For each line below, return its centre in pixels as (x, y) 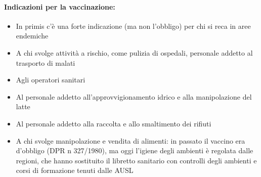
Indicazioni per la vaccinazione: (60, 6)
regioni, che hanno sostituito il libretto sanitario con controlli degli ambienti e (136, 160)
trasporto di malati (46, 62)
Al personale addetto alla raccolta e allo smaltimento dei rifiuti (114, 123)
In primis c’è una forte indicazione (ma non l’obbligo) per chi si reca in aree (133, 26)
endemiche (32, 36)
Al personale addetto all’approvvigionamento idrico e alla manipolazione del (134, 96)
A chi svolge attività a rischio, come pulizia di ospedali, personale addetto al (134, 52)
